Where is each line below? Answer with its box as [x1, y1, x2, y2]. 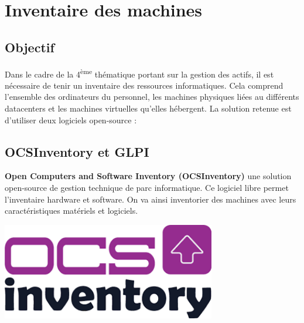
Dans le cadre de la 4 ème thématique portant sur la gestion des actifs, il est [5, 66, 274, 80]
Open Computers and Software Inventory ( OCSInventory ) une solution [5, 170, 292, 182]
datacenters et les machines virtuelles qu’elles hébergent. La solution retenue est [5, 102, 292, 115]
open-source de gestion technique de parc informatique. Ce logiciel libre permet [5, 181, 289, 193]
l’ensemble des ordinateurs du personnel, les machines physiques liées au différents [5, 90, 299, 103]
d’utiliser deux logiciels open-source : [5, 113, 137, 126]
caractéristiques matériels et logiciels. [5, 204, 138, 217]
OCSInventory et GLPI [5, 142, 149, 160]
